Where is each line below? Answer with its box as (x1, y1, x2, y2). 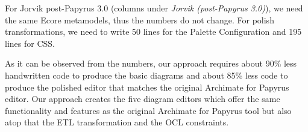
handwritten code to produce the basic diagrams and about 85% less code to (5, 68, 288, 81)
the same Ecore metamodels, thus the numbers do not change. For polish (5, 13, 274, 26)
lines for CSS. (5, 37, 55, 49)
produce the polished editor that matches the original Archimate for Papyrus (5, 80, 289, 93)
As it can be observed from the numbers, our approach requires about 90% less (5, 57, 297, 70)
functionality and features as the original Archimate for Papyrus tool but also (5, 104, 292, 116)
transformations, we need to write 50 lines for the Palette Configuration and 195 (5, 25, 302, 38)
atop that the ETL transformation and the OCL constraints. (5, 116, 229, 128)
